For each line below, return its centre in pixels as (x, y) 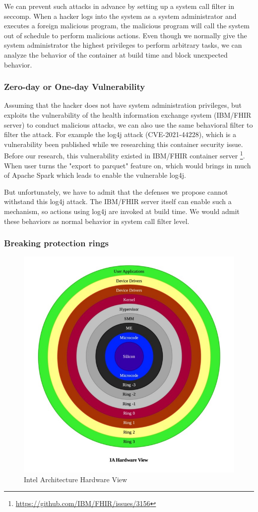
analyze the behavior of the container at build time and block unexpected (116, 54)
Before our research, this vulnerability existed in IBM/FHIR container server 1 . (125, 155)
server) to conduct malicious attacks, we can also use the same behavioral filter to (129, 124)
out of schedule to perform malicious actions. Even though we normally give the (126, 35)
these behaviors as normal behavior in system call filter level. (97, 221)
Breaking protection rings (57, 243)
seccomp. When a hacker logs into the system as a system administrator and (120, 16)
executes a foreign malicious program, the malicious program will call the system (127, 26)
